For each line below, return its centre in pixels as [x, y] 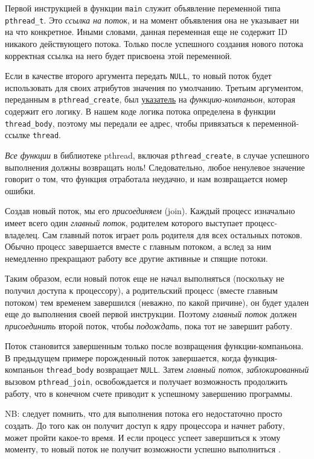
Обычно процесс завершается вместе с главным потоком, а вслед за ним [138, 246]
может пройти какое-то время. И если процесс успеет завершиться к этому [143, 437]
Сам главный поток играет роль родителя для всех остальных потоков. [172, 234]
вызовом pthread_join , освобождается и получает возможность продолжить [146, 381]
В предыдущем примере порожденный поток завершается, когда [123, 357]
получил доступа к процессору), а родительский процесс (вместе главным [141, 290]
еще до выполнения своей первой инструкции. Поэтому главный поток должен [151, 314]
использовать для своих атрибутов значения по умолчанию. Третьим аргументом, [154, 87]
